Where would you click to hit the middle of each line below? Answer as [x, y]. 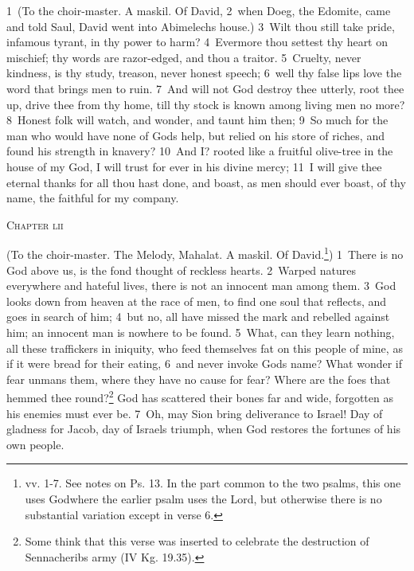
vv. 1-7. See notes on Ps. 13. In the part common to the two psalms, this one [213, 483]
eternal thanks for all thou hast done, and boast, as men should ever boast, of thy [206, 182]
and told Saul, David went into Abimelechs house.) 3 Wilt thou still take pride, [201, 26]
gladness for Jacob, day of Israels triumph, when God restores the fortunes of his [204, 429]
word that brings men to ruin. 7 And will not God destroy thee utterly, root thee [205, 88]
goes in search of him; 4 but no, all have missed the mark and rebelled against [198, 317]
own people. [35, 444]
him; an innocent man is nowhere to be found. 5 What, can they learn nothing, [201, 332]
